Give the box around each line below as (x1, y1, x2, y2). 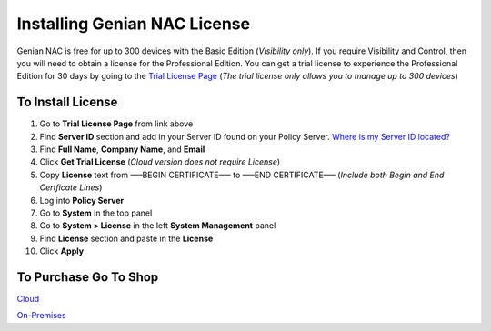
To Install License (16, 95, 118, 110)
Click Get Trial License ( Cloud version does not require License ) (39, 156, 281, 167)
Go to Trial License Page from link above (39, 118, 194, 129)
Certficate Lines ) (39, 182, 103, 193)
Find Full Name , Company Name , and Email (39, 144, 205, 155)
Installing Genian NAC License (16, 14, 250, 34)
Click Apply (39, 246, 85, 256)
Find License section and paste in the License (39, 233, 214, 244)
